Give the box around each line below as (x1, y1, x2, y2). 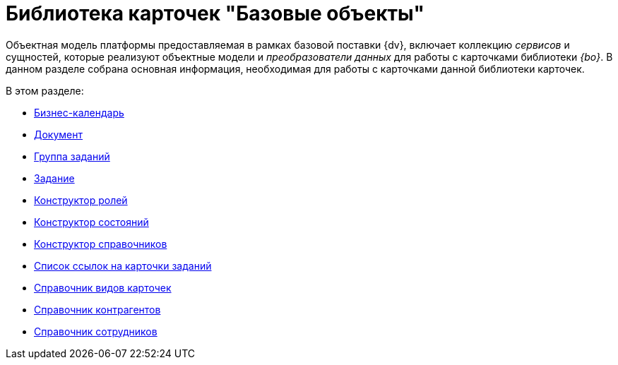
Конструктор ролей (34, 193, 128, 206)
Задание (34, 172, 75, 184)
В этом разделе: (6, 84, 84, 97)
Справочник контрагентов (34, 303, 161, 316)
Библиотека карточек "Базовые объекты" (6, 1, 424, 25)
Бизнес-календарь (34, 106, 124, 119)
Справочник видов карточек (34, 281, 172, 294)
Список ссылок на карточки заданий (34, 259, 212, 272)
